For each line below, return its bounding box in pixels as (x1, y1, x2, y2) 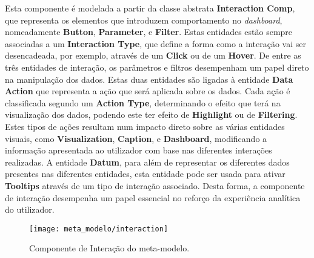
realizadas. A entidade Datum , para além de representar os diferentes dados (5, 155, 290, 168)
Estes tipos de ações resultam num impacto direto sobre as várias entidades (5, 120, 285, 132)
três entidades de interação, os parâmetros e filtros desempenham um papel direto (5, 60, 309, 73)
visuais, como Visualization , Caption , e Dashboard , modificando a (5, 132, 267, 144)
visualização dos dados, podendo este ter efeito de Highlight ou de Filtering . (5, 108, 298, 121)
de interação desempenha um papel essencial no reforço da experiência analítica (5, 191, 301, 204)
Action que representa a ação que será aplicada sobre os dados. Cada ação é (5, 85, 290, 97)
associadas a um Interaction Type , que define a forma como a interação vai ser (5, 37, 306, 50)
